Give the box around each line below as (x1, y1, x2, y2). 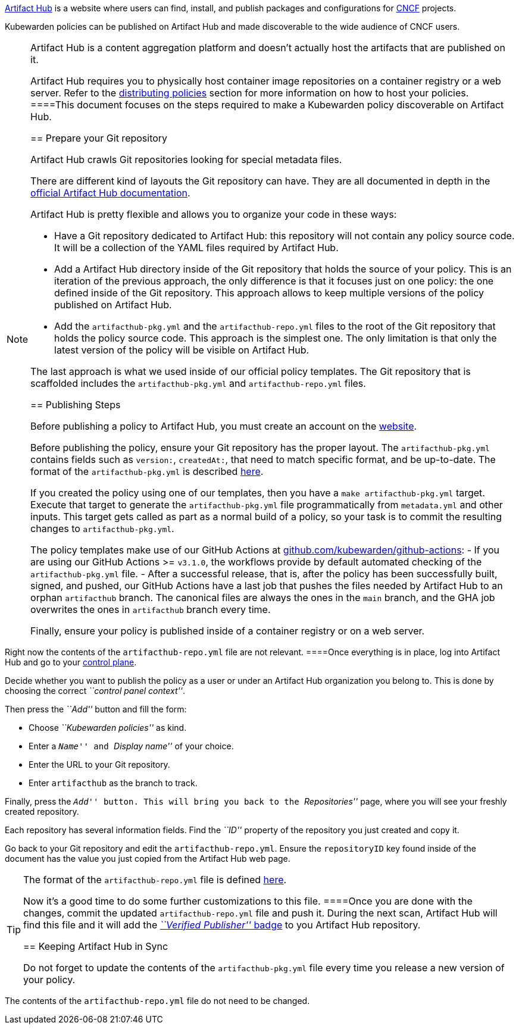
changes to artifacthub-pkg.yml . (30, 523, 174, 534)
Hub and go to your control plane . (5, 657, 137, 667)
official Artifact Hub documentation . (30, 187, 190, 199)
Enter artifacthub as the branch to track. (29, 778, 198, 788)
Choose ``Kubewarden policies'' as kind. (29, 723, 187, 733)
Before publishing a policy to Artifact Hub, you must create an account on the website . (30, 420, 417, 432)
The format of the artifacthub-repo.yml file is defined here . (23, 874, 287, 886)
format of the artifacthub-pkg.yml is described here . (30, 465, 264, 477)
